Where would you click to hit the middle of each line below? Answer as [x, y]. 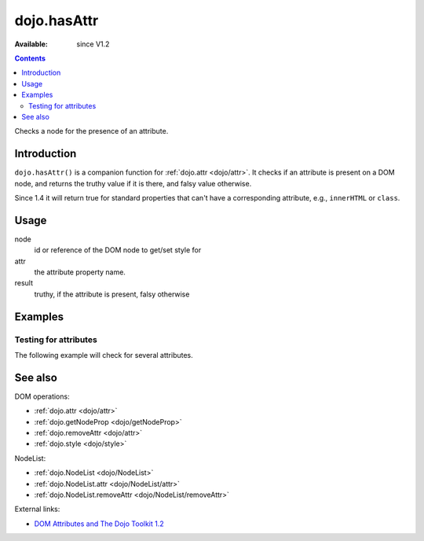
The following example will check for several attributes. [104, 355]
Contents [30, 58]
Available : [31, 44]
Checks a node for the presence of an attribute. [91, 131]
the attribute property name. [80, 272]
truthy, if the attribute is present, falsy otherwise [112, 294]
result [24, 283]
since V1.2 [93, 44]
